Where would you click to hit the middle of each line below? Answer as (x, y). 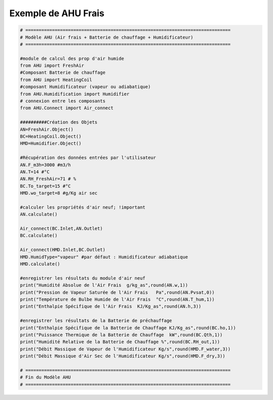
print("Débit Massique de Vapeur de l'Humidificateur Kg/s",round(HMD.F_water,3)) (125, 349)
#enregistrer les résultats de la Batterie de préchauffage (96, 321)
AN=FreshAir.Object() (47, 129)
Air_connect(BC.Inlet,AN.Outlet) (61, 229)
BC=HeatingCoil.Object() (51, 136)
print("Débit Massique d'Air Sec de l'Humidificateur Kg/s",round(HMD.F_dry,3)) (123, 356)
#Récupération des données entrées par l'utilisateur (88, 158)
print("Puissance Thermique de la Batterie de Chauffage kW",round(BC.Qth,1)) (121, 335)
